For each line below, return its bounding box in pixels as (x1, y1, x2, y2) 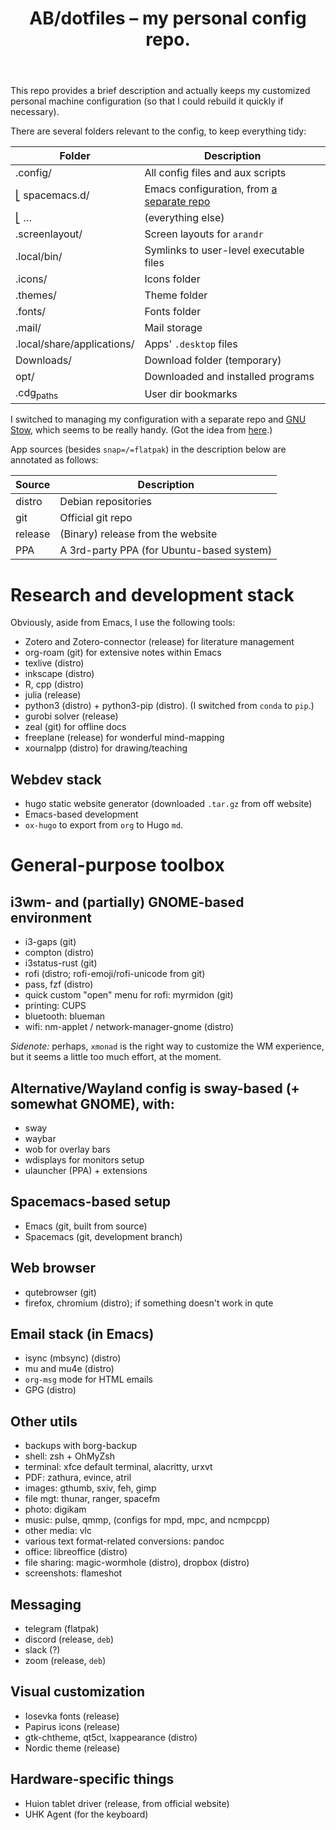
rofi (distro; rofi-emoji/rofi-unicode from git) (24, 968, 206, 980)
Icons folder (144, 272, 201, 286)
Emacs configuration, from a (144, 182, 278, 196)
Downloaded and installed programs (144, 370, 315, 384)
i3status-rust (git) (24, 957, 98, 969)
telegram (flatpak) (24, 1623, 100, 1634)
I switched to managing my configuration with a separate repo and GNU (10, 413, 307, 426)
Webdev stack (10, 771, 102, 788)
